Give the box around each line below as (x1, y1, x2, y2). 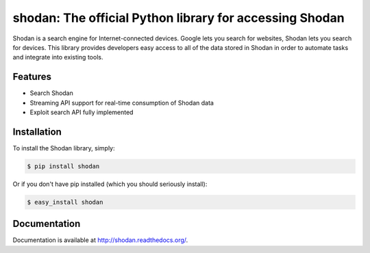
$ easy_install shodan (27, 198, 103, 206)
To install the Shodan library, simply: (12, 144, 115, 152)
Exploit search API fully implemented (29, 108, 134, 116)
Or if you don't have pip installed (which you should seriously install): (12, 180, 208, 188)
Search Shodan (29, 89, 73, 97)
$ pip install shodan (27, 162, 100, 170)
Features (12, 71, 51, 83)
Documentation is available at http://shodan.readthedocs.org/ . (12, 236, 188, 244)
